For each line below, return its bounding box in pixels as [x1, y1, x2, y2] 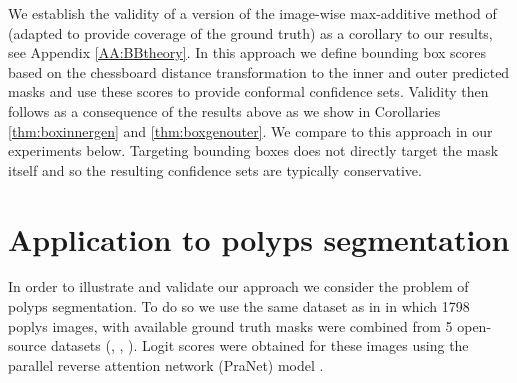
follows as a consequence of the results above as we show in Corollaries [8, 100, 441, 121]
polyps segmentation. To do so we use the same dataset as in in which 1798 [8, 296, 470, 317]
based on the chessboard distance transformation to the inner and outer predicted [8, 61, 510, 82]
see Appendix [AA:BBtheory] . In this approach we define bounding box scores [8, 42, 487, 63]
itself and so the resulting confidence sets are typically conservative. [8, 159, 422, 180]
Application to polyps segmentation [8, 218, 510, 259]
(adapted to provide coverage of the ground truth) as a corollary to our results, [8, 22, 493, 43]
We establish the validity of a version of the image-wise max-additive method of [8, 3, 497, 23]
